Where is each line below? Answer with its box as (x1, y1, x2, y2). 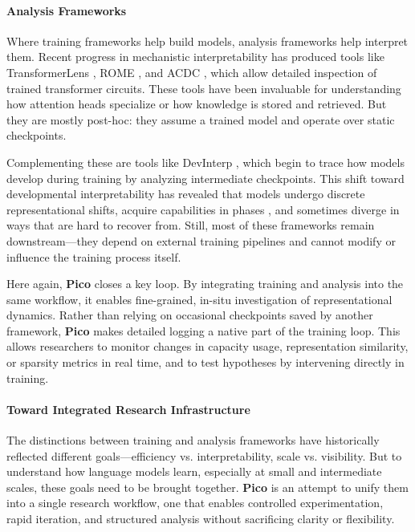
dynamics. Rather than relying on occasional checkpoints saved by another (6, 307, 373, 323)
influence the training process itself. (6, 248, 181, 265)
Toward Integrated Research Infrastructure (6, 400, 250, 417)
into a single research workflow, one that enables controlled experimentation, (6, 494, 384, 511)
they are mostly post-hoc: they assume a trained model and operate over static (6, 111, 395, 128)
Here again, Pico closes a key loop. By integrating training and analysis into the (6, 275, 404, 292)
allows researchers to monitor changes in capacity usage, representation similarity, (6, 338, 409, 355)
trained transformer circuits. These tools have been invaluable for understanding (6, 79, 401, 96)
